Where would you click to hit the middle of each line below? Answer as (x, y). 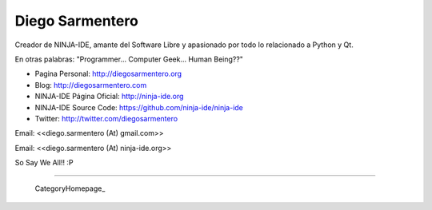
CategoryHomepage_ (70, 188)
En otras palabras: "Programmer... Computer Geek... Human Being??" (129, 59)
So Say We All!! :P (44, 163)
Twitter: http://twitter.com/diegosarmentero (106, 118)
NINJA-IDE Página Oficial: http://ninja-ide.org (109, 97)
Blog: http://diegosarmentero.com (91, 85)
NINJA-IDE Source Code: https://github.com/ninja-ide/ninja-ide (139, 107)
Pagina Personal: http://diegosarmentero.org (108, 74)
